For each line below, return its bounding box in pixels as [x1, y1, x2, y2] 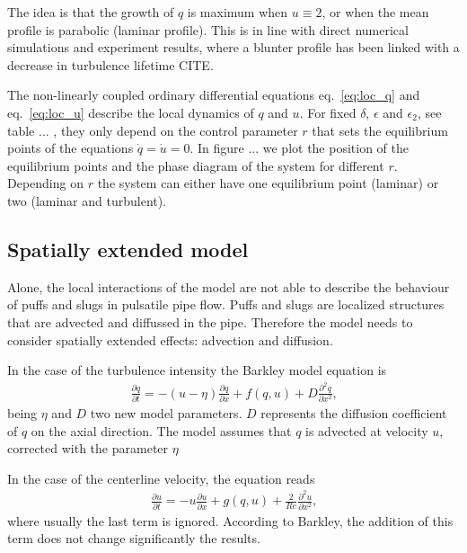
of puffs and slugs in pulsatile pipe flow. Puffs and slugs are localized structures [7, 295, 445, 314]
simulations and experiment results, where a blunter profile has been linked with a [7, 38, 460, 57]
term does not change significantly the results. [7, 529, 260, 548]
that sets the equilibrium [312, 120, 448, 139]
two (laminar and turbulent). [7, 191, 167, 210]
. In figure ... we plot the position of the [189, 138, 409, 157]
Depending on [7, 174, 84, 192]
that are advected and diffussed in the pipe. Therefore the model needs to [7, 312, 413, 331]
